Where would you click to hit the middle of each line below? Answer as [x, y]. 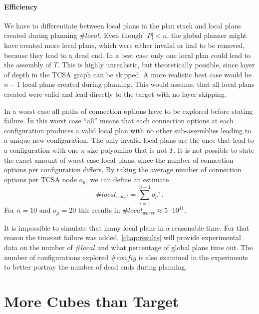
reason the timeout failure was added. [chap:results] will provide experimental [123, 237]
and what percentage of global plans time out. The [175, 247]
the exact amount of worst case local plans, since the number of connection [119, 159]
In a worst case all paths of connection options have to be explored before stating [129, 111]
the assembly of [28, 65]
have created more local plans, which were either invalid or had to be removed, [125, 45]
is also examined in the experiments [193, 257]
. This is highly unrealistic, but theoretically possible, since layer [156, 65]
